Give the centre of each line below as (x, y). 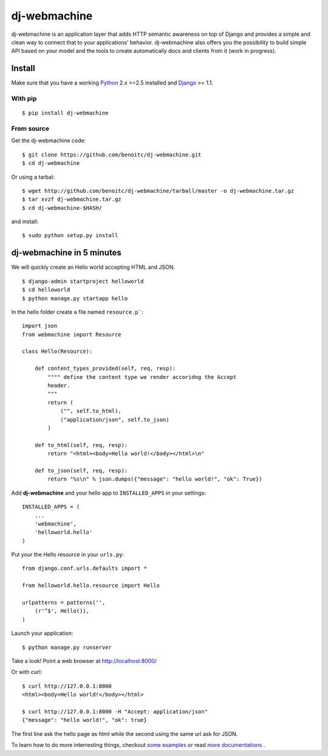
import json (40, 326)
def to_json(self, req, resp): (81, 470)
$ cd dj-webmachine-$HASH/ (62, 208)
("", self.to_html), (91, 411)
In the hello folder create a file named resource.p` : (77, 312)
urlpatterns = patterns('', (64, 603)
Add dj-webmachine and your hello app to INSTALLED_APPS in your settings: (109, 493)
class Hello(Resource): (57, 352)
